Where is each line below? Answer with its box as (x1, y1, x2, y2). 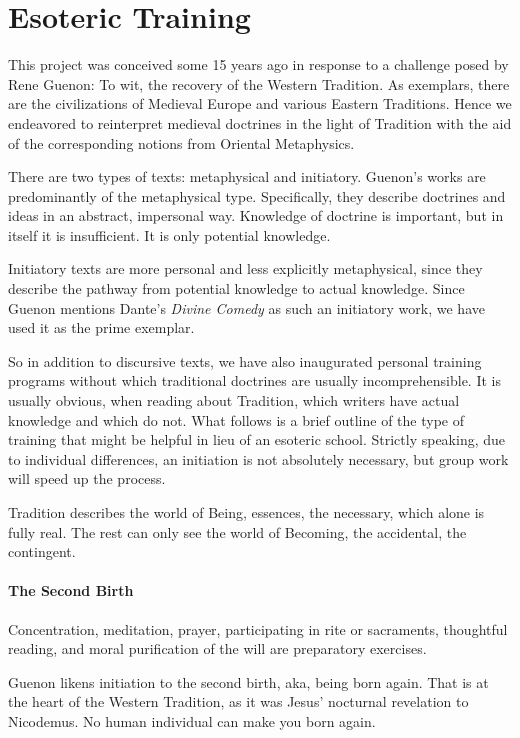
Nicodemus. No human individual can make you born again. (8, 710, 376, 731)
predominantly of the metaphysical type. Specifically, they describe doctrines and (8, 185, 506, 206)
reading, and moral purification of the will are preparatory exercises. (8, 638, 427, 659)
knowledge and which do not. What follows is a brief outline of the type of (8, 409, 464, 430)
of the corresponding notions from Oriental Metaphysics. (8, 132, 355, 153)
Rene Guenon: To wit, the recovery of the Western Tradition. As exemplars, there (8, 73, 510, 94)
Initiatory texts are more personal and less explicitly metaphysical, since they (8, 258, 483, 279)
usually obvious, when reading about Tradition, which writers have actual (8, 390, 460, 411)
